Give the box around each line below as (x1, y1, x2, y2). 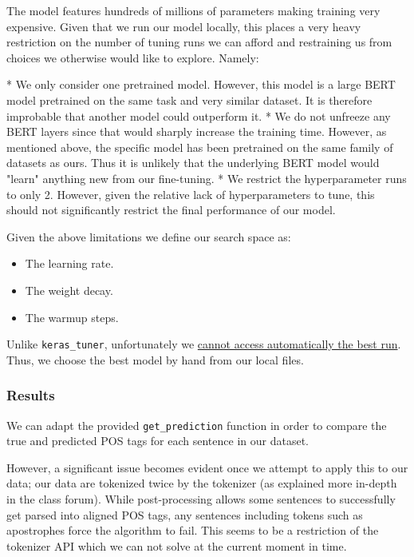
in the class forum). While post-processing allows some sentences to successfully (6, 491, 396, 507)
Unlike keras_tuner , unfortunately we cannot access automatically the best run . (6, 336, 401, 352)
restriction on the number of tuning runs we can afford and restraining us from (6, 34, 392, 50)
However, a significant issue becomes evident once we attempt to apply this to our (6, 459, 408, 475)
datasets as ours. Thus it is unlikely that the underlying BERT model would (6, 154, 380, 171)
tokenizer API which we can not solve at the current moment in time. (6, 537, 347, 554)
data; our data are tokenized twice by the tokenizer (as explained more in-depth (6, 475, 397, 491)
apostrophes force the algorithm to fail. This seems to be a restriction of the (6, 522, 379, 539)
